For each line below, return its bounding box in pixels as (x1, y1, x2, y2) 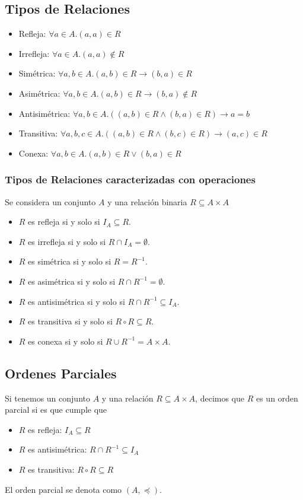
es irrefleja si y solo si (28, 235, 106, 247)
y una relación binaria (107, 195, 187, 208)
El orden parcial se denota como (5, 483, 122, 495)
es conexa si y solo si (28, 335, 103, 347)
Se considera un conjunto (5, 195, 96, 208)
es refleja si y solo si (28, 215, 100, 228)
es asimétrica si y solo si (28, 275, 116, 287)
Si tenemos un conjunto (5, 391, 90, 404)
